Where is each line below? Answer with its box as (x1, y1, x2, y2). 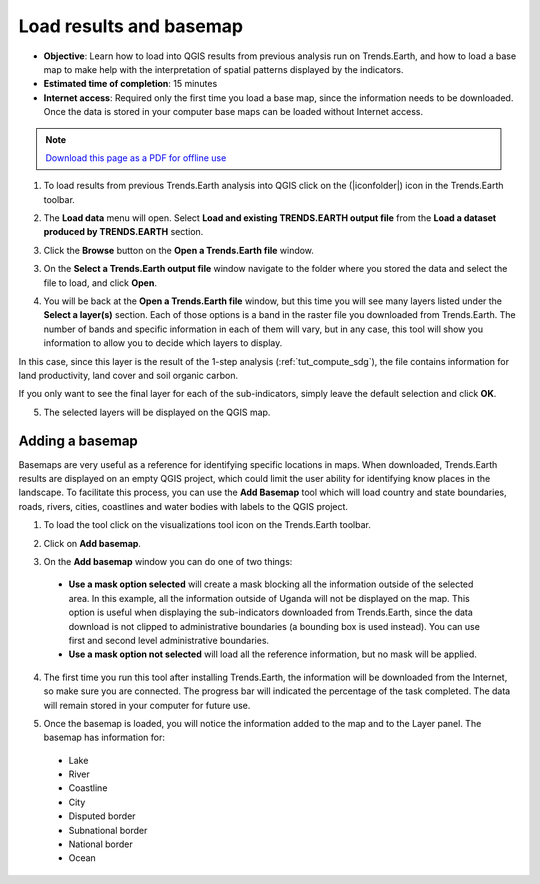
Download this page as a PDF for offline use (45, 151, 227, 164)
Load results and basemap (18, 15, 244, 37)
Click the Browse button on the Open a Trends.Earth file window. (43, 244, 315, 256)
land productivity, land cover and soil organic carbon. (18, 369, 239, 381)
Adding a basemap (18, 432, 139, 449)
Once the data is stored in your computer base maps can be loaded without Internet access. (43, 106, 424, 118)
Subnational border (68, 824, 148, 836)
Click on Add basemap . (43, 537, 142, 549)
